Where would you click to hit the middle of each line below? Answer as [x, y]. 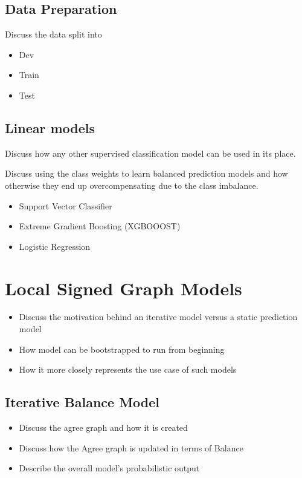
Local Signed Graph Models [124, 288]
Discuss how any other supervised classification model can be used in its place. [150, 153]
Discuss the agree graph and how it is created [103, 427]
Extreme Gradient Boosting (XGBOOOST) [100, 226]
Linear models [50, 127]
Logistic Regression [55, 246]
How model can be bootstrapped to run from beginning [122, 349]
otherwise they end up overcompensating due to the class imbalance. [132, 185]
